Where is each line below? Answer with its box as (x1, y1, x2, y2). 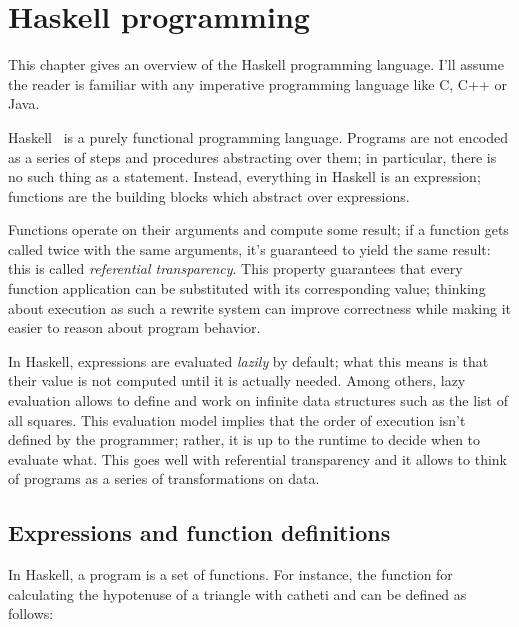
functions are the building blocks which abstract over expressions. (8, 185, 410, 206)
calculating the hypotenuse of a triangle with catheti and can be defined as (8, 583, 467, 604)
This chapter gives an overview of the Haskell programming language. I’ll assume (8, 54, 504, 75)
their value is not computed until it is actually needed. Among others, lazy (8, 370, 466, 391)
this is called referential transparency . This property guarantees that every (8, 258, 463, 279)
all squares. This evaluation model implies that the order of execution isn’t (8, 409, 466, 430)
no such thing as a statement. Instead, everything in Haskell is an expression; (8, 166, 481, 187)
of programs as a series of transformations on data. (8, 468, 320, 489)
